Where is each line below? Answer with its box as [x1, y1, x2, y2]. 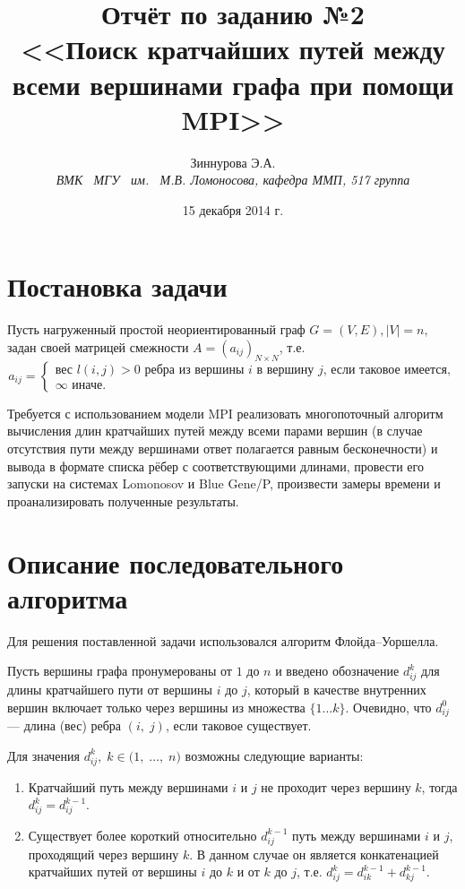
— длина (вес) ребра [7, 716, 122, 735]
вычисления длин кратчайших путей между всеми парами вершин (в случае [7, 421, 423, 440]
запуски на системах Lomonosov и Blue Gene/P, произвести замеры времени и [7, 474, 441, 493]
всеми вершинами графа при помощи [12, 65, 454, 102]
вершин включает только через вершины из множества [7, 697, 306, 716]
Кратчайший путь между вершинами [28, 777, 228, 796]
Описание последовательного [7, 544, 344, 581]
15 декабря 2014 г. [182, 200, 284, 219]
